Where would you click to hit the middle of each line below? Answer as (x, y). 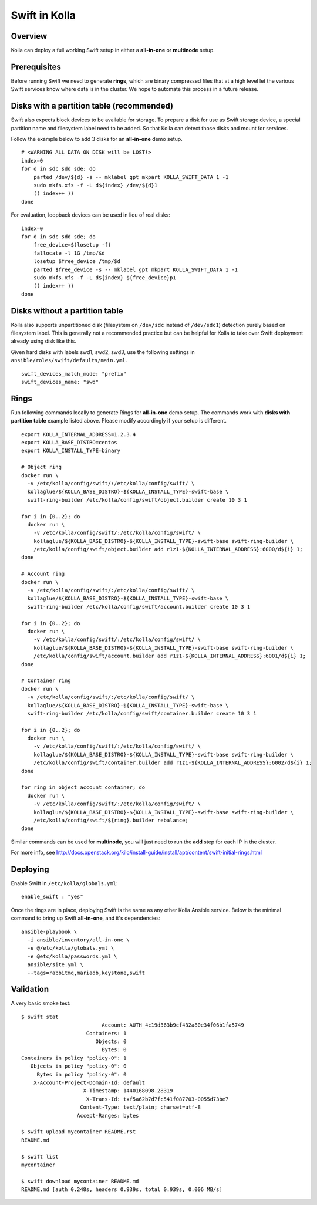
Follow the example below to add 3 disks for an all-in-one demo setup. (97, 139)
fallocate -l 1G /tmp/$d (69, 253)
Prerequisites (36, 67)
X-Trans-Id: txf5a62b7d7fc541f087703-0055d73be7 (157, 1099)
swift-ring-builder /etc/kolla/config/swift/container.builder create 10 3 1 (142, 713)
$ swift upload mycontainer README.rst (79, 1132)
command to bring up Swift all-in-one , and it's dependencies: (86, 918)
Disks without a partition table (67, 311)
